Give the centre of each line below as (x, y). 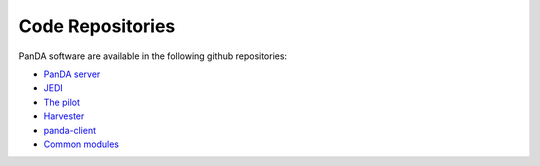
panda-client (70, 130)
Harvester (64, 116)
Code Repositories (97, 26)
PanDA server (72, 74)
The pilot (61, 102)
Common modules (81, 144)
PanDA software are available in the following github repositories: (153, 56)
